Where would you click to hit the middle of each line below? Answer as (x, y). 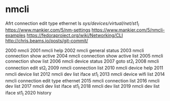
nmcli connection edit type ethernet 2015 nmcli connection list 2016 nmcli (82, 81)
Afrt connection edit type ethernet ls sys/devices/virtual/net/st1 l (72, 24)
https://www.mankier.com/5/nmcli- (128, 30)
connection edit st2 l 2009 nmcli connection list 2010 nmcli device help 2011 (84, 68)
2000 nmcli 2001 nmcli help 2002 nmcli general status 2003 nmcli (75, 50)
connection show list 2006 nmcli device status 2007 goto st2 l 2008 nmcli (82, 62)
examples (16, 35)
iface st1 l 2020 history (29, 93)
